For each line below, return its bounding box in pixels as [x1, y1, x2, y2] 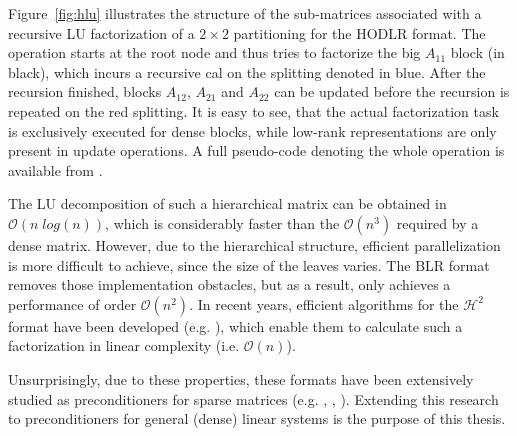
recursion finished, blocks [8, 81, 162, 102]
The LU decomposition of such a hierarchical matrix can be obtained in [8, 193, 447, 214]
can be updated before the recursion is [274, 81, 510, 102]
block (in [450, 42, 505, 63]
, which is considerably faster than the [105, 212, 340, 233]
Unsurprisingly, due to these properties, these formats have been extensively [8, 368, 474, 389]
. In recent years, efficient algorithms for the [189, 293, 459, 314]
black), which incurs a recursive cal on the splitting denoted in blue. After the [8, 61, 486, 82]
